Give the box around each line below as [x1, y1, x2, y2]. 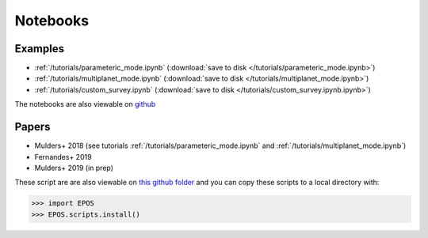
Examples [14, 42, 65, 55]
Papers [14, 120, 51, 134]
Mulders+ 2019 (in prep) [34, 163, 114, 172]
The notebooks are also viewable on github [14, 100, 156, 109]
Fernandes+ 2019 [34, 152, 92, 161]
